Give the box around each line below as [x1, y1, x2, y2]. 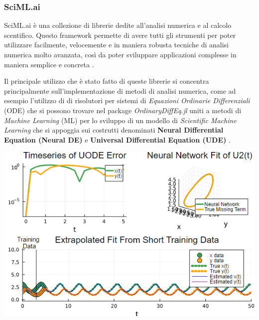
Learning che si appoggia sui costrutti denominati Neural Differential [4, 125, 224, 135]
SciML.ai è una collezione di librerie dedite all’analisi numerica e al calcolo [4, 20, 232, 30]
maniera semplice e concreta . [4, 59, 94, 69]
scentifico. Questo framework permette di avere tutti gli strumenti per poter [4, 29, 236, 40]
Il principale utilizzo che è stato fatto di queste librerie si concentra [4, 76, 209, 86]
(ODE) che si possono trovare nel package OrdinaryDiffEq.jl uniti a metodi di [4, 105, 242, 115]
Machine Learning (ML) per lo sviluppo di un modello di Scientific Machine [4, 115, 237, 125]
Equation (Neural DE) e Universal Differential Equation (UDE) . [4, 134, 231, 145]
